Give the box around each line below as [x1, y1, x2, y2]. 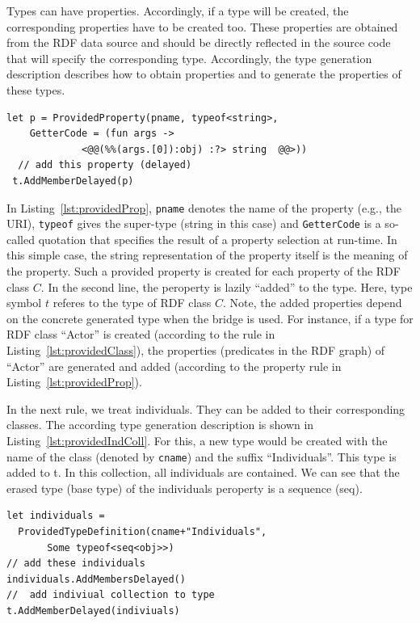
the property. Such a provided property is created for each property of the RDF [6, 263, 401, 280]
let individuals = [6, 510, 105, 522]
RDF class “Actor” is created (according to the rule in [6, 326, 275, 343]
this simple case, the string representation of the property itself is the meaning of [6, 246, 408, 263]
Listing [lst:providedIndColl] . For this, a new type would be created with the [6, 431, 388, 448]
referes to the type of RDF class [52, 294, 212, 311]
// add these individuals [6, 558, 145, 570]
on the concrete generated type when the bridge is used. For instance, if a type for [6, 309, 414, 326]
